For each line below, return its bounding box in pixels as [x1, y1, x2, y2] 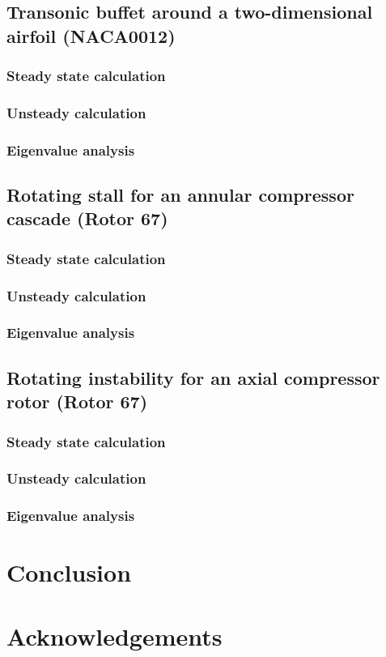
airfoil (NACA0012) [6, 23, 176, 48]
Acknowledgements [6, 619, 223, 652]
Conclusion [6, 556, 132, 589]
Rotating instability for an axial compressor [6, 365, 380, 390]
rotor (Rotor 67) [6, 389, 148, 414]
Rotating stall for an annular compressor [6, 182, 354, 207]
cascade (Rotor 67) [6, 206, 168, 231]
